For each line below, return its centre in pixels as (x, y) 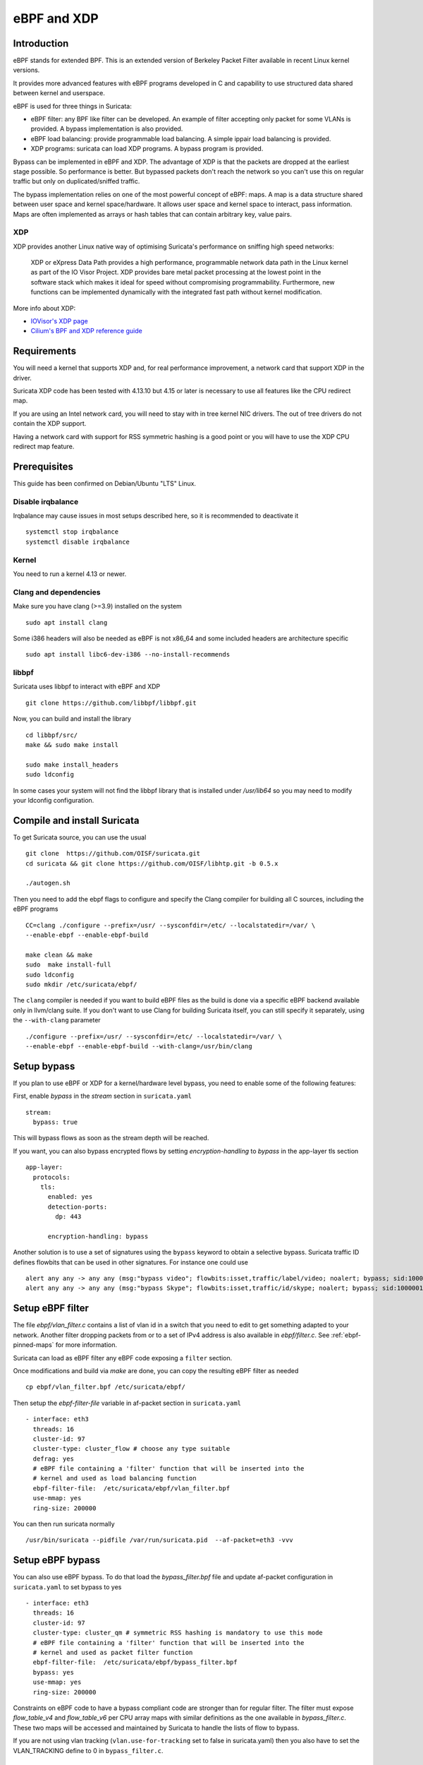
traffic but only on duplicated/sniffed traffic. (76, 181)
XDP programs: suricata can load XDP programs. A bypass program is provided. (147, 149)
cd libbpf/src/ (52, 735)
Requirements (45, 351)
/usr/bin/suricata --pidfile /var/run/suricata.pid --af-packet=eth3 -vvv (159, 1540)
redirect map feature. (44, 447)
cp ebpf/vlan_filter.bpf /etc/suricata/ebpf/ (106, 1387)
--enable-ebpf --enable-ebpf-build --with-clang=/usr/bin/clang (139, 1046)
